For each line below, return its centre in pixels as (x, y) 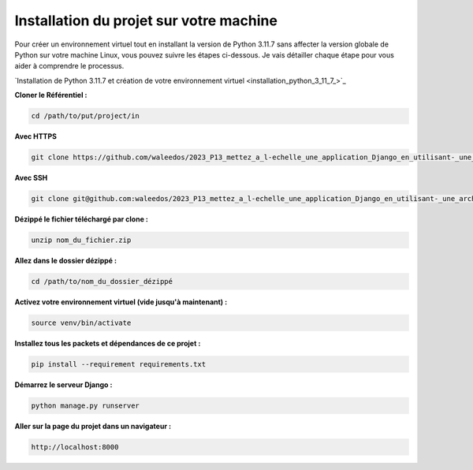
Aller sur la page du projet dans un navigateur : (93, 426)
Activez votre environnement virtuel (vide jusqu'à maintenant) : (121, 302)
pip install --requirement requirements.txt (119, 364)
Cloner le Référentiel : (51, 95)
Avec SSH (31, 178)
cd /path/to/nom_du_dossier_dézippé (102, 281)
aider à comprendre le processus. (69, 66)
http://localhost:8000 (75, 447)
